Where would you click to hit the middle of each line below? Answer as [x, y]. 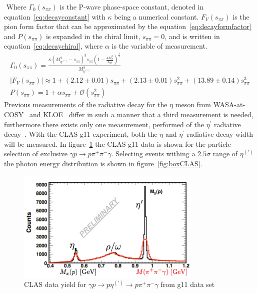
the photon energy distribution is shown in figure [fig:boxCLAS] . [103, 163]
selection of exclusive [36, 154]
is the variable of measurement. [159, 46]
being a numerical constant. [156, 16]
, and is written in [192, 36]
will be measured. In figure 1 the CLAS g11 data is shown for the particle [117, 143]
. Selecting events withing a [153, 154]
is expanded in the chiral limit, [93, 36]
